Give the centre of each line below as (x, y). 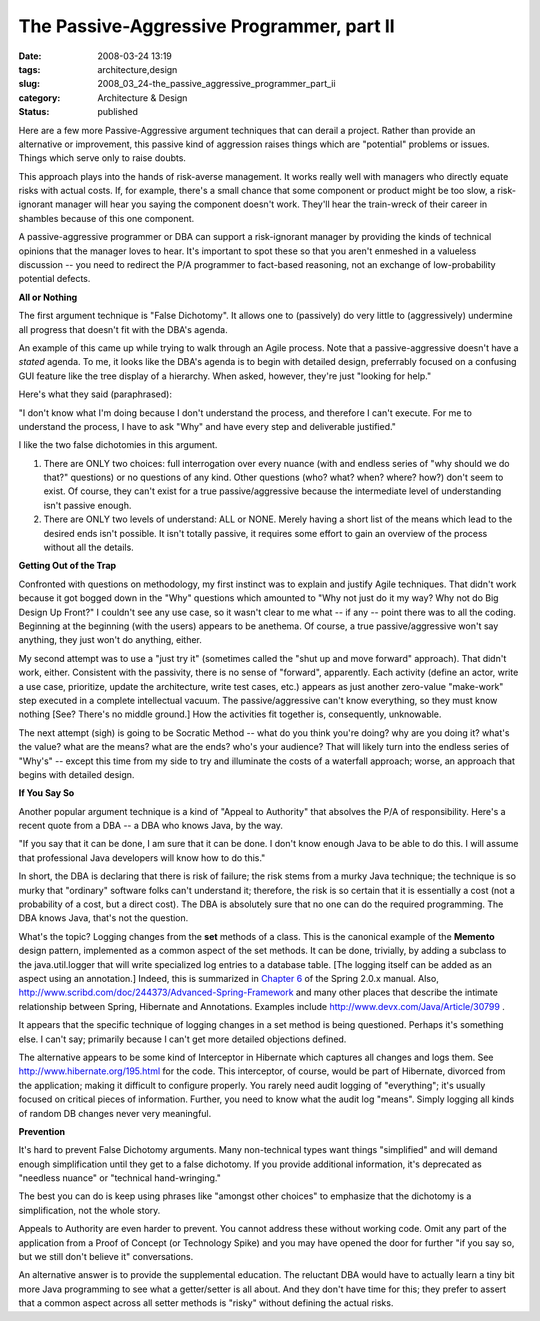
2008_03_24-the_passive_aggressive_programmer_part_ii (216, 84)
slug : (29, 84)
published (118, 112)
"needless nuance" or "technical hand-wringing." (120, 1178)
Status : (34, 112)
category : (39, 97)
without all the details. (88, 547)
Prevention (41, 1131)
